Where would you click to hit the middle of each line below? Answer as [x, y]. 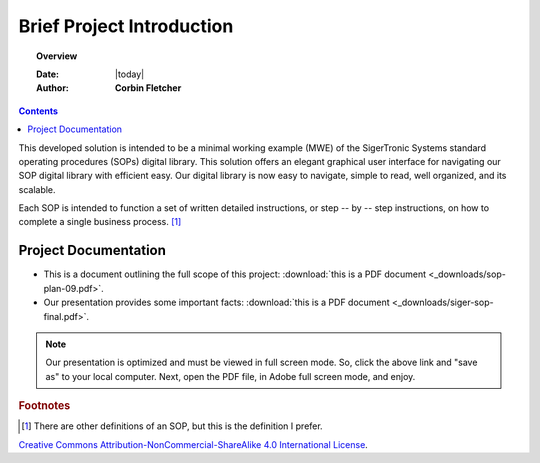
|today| [130, 74]
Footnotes [44, 406]
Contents [38, 111]
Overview [57, 56]
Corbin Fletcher [148, 88]
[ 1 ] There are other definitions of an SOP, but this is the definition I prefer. [172, 426]
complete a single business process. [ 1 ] [100, 222]
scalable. [37, 189]
